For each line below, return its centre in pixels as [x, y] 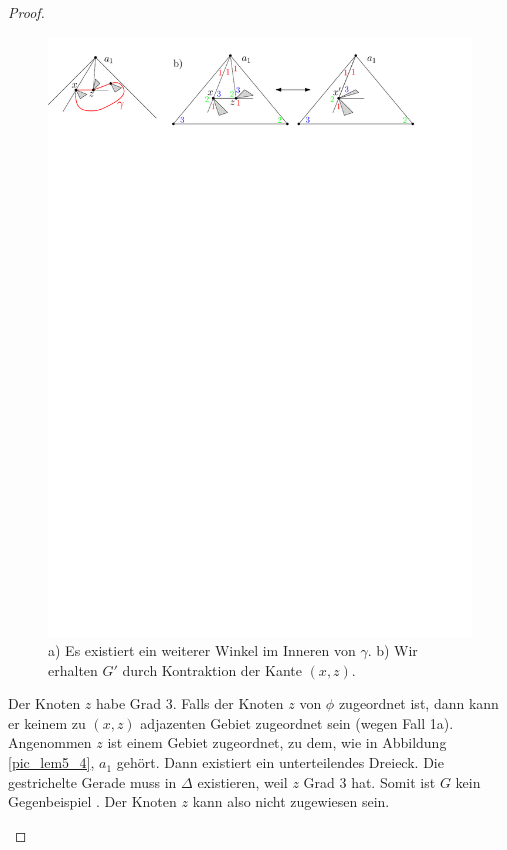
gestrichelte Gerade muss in [92, 781]
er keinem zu [47, 722]
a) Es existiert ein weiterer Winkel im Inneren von [202, 650]
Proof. [26, 12]
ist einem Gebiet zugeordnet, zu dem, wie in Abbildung [277, 742]
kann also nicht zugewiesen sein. [291, 801]
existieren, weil [242, 781]
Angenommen [50, 742]
